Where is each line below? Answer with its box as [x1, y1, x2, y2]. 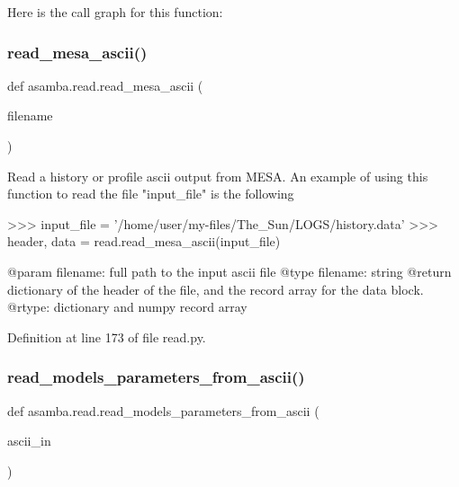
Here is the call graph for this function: [7, 3, 223, 21]
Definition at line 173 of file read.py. [7, 327, 206, 346]
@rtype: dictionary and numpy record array [7, 297, 247, 316]
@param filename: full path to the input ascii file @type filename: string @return [7, 261, 452, 280]
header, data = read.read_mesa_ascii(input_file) [7, 232, 281, 251]
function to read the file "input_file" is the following [7, 184, 294, 203]
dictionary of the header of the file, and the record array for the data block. [7, 279, 424, 298]
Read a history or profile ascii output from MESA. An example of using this [7, 166, 428, 185]
